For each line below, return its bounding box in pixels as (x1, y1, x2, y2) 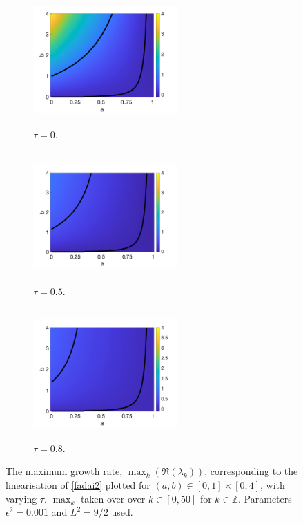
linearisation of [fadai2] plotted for (6, 478, 150, 492)
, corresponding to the (204, 464, 298, 478)
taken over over (80, 491, 146, 505)
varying (6, 491, 37, 505)
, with (260, 478, 285, 492)
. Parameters (238, 491, 292, 505)
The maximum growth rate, (6, 464, 123, 478)
